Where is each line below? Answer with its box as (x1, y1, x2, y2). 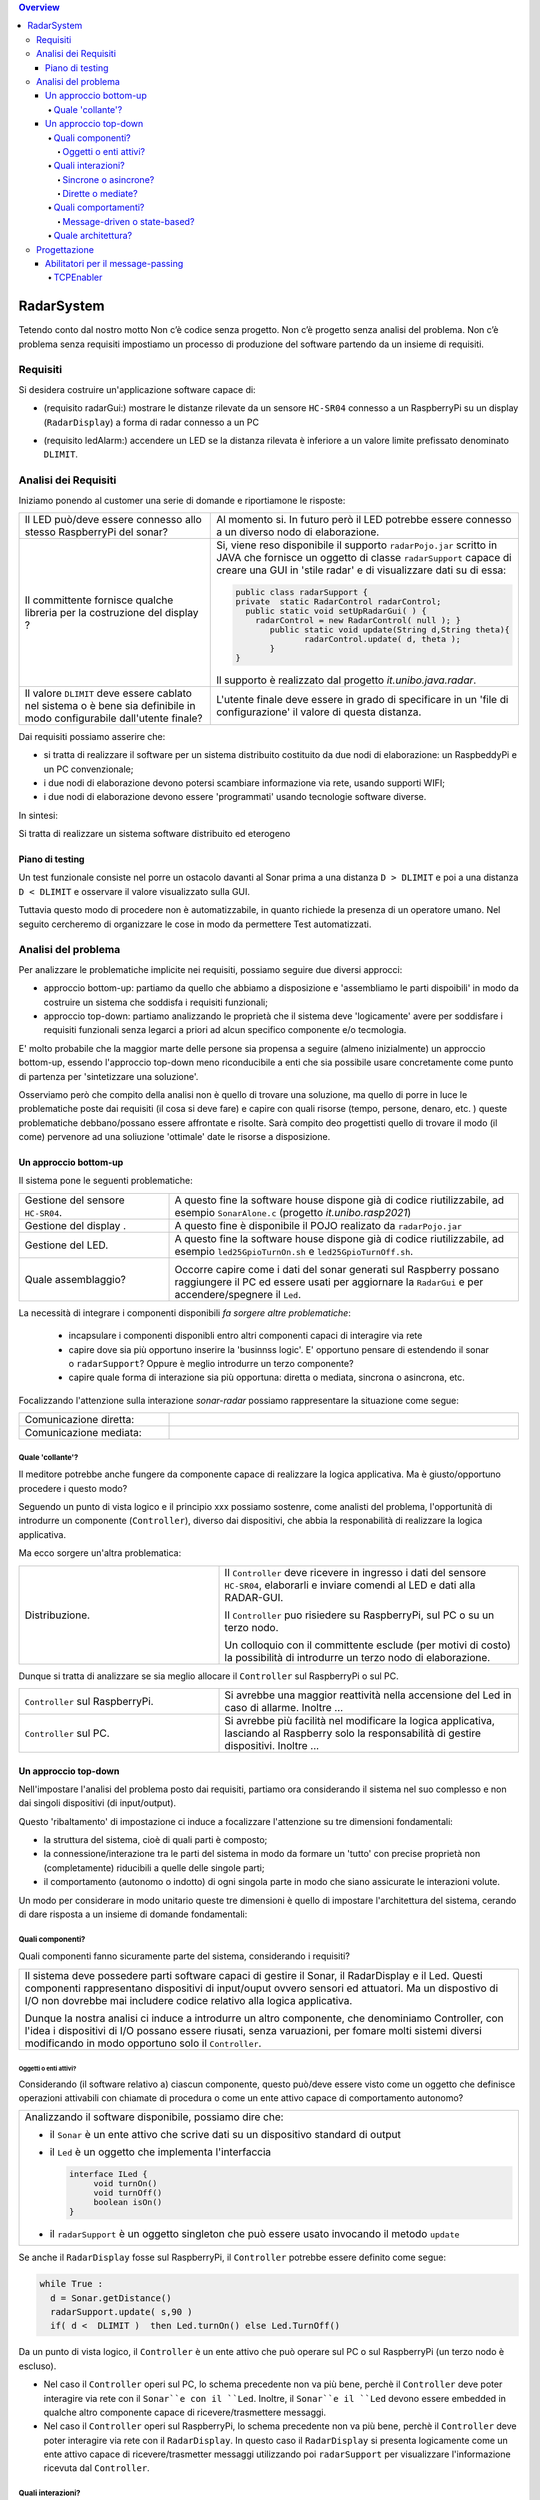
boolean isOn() (93, 2197, 163, 2208)
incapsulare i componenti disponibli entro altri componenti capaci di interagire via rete (68, 1330, 423, 1342)
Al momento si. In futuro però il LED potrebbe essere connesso (216, 512, 512, 526)
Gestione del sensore (24, 1193, 125, 1207)
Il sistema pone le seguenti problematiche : (18, 1175, 194, 1187)
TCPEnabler (53, 271, 103, 284)
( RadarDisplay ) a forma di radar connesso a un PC (43, 416, 260, 428)
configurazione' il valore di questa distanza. (216, 705, 422, 719)
